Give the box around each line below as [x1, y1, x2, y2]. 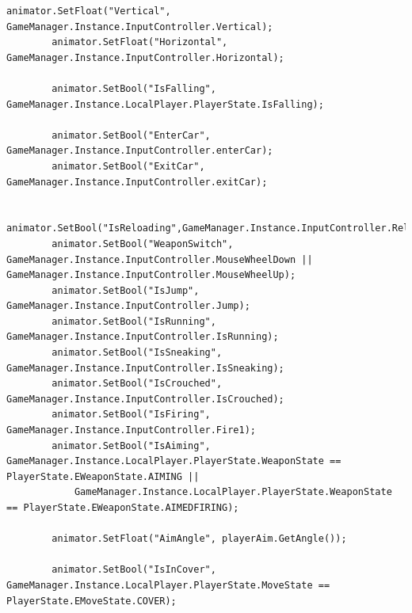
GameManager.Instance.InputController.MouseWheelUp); [6, 269, 296, 281]
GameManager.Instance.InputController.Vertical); [6, 21, 273, 32]
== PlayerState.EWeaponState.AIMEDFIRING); [6, 502, 239, 513]
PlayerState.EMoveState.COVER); [6, 595, 177, 607]
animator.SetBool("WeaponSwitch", [51, 238, 234, 249]
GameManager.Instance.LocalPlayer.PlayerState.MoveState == [6, 579, 330, 591]
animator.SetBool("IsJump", [51, 284, 200, 296]
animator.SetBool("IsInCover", [51, 564, 216, 576]
